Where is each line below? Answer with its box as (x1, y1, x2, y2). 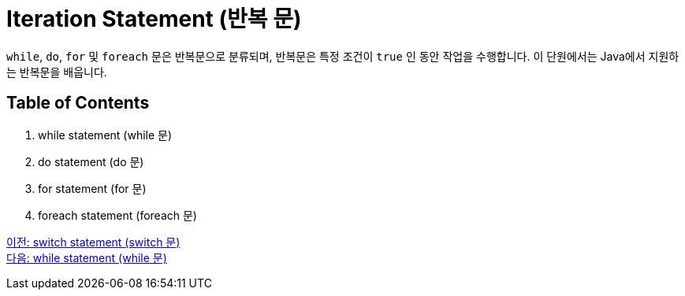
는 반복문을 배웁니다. (6, 65, 107, 79)
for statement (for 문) (38, 181, 147, 195)
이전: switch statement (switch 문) (6, 235, 181, 249)
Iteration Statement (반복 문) (6, 6, 302, 32)
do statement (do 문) (38, 154, 144, 168)
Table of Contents (6, 93, 150, 113)
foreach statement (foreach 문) (38, 208, 197, 222)
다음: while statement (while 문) (6, 250, 167, 265)
